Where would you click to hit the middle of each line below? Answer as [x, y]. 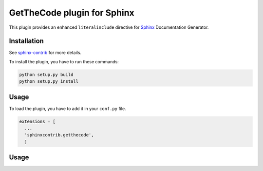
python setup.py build [46, 75]
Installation [26, 41]
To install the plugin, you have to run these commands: [64, 61]
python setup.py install [49, 81]
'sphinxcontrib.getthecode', [59, 135]
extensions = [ [37, 121]
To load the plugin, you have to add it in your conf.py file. [67, 108]
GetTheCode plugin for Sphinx [72, 13]
